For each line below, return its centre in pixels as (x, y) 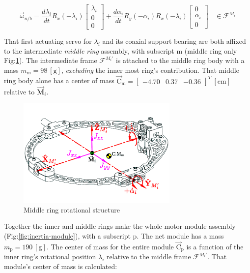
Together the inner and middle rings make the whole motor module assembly (120, 226)
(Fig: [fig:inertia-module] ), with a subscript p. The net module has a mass (114, 235)
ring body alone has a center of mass (59, 80)
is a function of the (215, 246)
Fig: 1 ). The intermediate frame (51, 60)
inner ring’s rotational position (50, 257)
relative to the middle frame (149, 257)
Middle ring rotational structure (72, 209)
